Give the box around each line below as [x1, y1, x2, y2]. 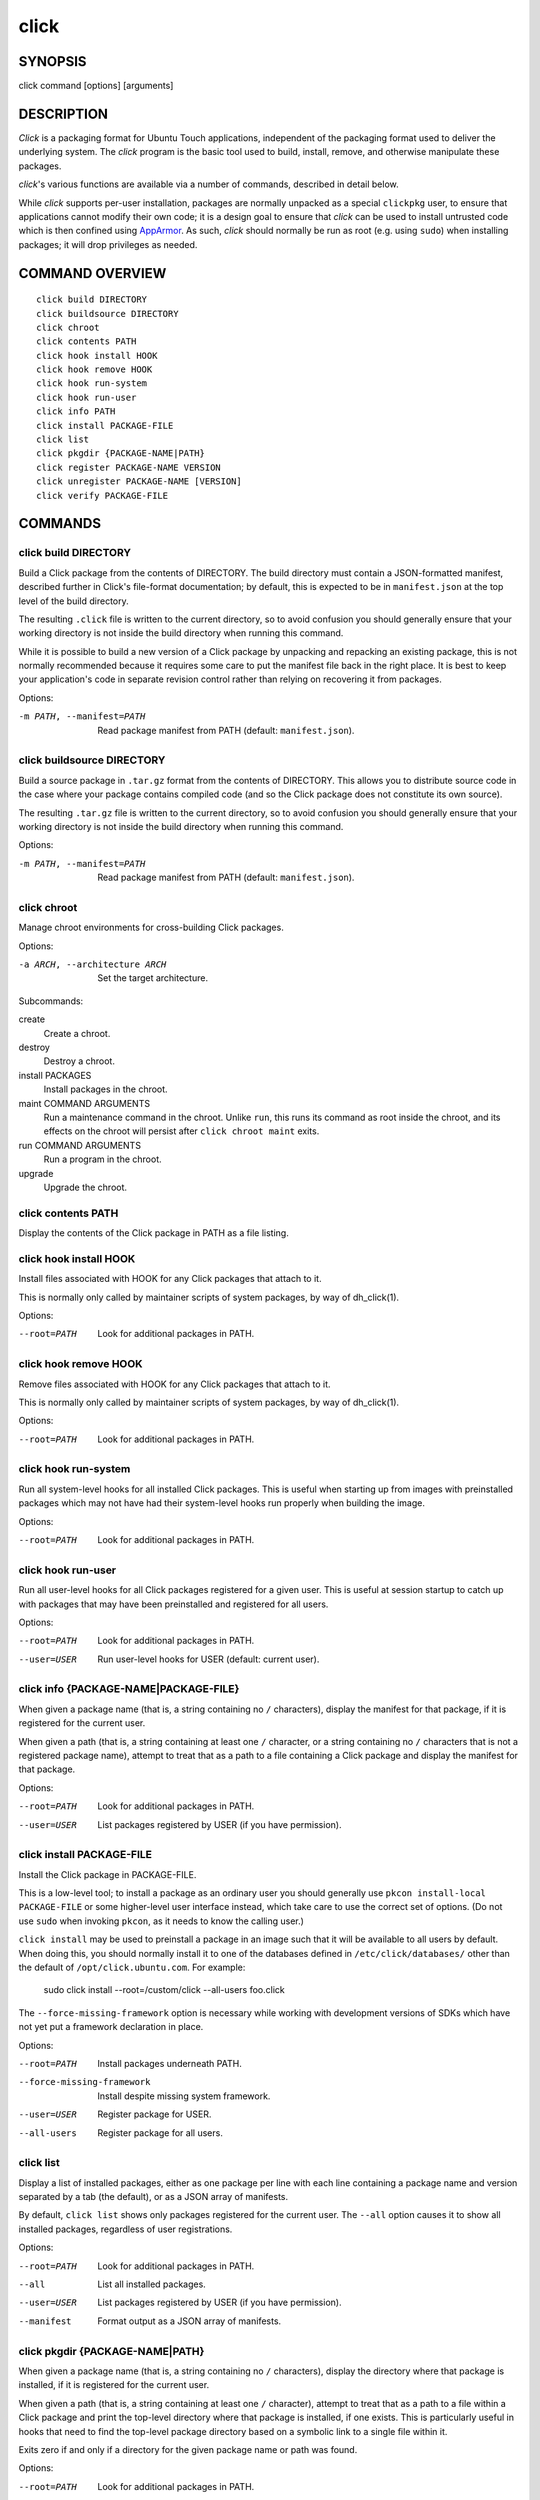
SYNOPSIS [18, 53, 87, 70]
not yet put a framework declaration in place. [18, 2021, 204, 2033]
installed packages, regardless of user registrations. [18, 2223, 233, 2235]
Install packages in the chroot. [43, 1083, 169, 1095]
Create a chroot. [43, 1027, 111, 1039]
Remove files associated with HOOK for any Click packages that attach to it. [18, 1378, 331, 1390]
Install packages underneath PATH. [97, 2058, 242, 2069]
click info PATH [36, 406, 116, 417]
